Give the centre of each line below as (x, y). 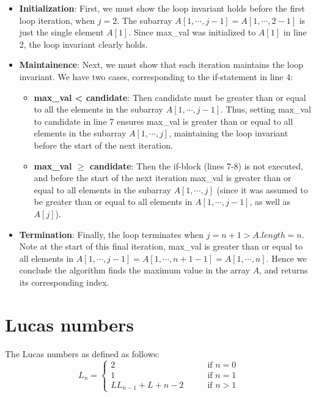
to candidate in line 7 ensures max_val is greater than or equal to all (164, 121)
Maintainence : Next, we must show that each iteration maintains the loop (161, 65)
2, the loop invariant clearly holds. (83, 44)
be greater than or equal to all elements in (113, 202)
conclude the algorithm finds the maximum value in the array (134, 270)
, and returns (284, 270)
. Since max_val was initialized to (192, 32)
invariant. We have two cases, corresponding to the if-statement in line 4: (156, 76)
